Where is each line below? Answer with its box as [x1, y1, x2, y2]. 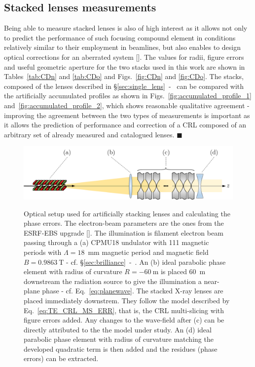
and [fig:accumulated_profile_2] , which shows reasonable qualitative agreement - [4, 100, 250, 110]
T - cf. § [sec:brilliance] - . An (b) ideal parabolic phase [59, 256, 226, 267]
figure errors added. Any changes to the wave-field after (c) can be [24, 315, 224, 325]
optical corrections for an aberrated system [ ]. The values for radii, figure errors [4, 51, 244, 62]
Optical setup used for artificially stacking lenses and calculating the [24, 208, 230, 218]
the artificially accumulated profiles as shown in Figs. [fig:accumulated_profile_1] [4, 90, 252, 101]
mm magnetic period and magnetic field [88, 246, 209, 257]
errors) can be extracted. [24, 353, 99, 364]
